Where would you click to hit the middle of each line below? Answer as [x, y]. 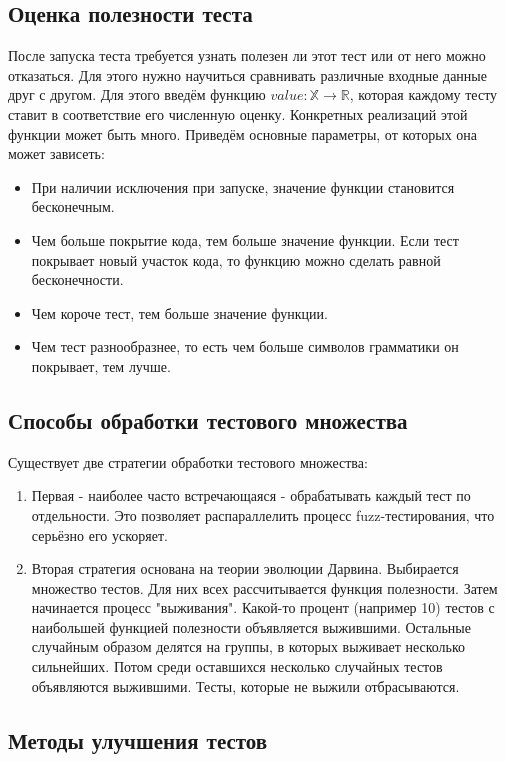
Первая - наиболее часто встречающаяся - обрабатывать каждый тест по [251, 495]
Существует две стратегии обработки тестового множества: [188, 461]
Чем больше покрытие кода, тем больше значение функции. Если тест [245, 239]
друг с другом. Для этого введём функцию [137, 94]
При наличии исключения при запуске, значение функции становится [243, 186]
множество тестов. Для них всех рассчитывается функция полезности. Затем [264, 587]
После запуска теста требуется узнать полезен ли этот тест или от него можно [247, 55]
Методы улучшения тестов [138, 739]
